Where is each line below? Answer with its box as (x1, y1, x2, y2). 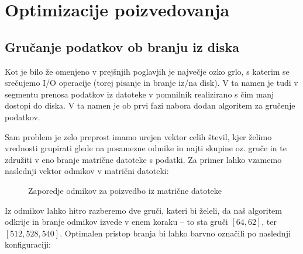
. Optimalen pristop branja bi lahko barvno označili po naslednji (60, 227, 291, 239)
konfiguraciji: (5, 238, 51, 250)
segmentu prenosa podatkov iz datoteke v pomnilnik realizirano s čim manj (5, 88, 274, 100)
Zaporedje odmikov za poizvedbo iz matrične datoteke (28, 184, 222, 196)
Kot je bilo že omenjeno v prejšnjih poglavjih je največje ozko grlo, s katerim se (5, 65, 290, 77)
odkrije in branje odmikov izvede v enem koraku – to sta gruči (5, 215, 228, 228)
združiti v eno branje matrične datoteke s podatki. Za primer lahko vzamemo (5, 153, 282, 165)
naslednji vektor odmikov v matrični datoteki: (5, 165, 169, 177)
